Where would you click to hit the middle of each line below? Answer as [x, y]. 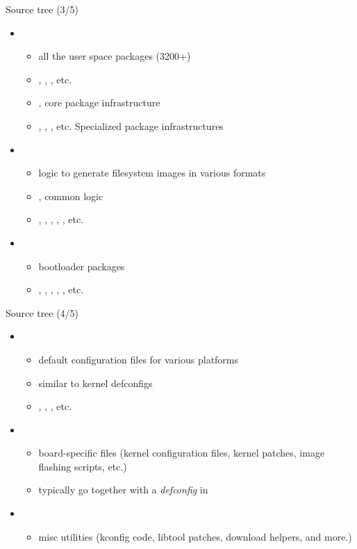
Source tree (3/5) [42, 9]
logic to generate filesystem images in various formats [152, 173]
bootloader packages [82, 266]
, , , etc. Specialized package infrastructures [131, 125]
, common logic [71, 196]
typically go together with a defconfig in [123, 490]
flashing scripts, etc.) [83, 466]
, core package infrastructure [99, 103]
